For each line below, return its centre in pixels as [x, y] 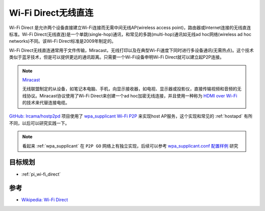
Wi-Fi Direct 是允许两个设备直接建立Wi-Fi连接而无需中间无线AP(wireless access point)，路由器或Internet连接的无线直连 [130, 28]
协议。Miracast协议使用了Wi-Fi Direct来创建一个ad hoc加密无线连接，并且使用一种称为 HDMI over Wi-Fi [132, 95]
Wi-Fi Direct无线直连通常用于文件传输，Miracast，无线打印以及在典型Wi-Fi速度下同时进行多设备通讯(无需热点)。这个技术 [132, 50]
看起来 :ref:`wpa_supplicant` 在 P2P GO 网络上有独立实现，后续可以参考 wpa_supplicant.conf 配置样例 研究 [130, 146]
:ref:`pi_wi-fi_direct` [41, 174]
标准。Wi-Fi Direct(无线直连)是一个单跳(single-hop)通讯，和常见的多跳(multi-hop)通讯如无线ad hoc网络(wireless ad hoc [130, 34]
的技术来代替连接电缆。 [46, 103]
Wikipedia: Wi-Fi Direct [45, 200]
